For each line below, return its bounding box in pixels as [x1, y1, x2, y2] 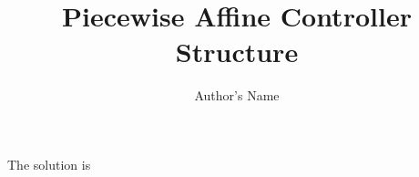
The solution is [7, 154, 91, 173]
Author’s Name [194, 86, 280, 105]
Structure [175, 33, 299, 70]
